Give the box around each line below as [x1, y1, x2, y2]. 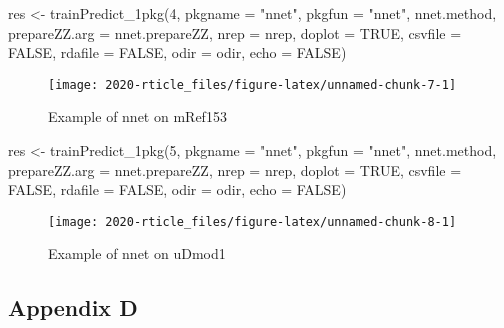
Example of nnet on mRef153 [48, 106, 227, 127]
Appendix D [8, 292, 138, 323]
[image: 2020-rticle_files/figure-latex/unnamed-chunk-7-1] [48, 77, 457, 92]
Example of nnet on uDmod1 [48, 243, 226, 264]
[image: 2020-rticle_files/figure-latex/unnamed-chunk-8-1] [48, 214, 457, 229]
